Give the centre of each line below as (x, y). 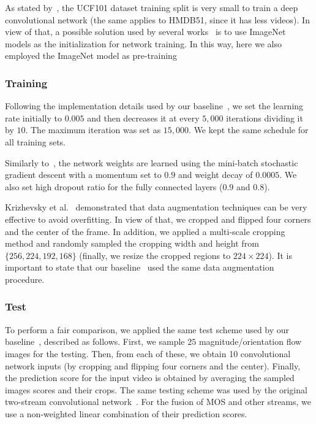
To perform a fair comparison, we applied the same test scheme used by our (147, 329)
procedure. (25, 279)
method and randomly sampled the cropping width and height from (132, 243)
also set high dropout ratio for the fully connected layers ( (114, 186)
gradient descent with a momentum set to (83, 175)
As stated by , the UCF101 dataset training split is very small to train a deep (152, 7)
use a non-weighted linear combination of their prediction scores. (126, 413)
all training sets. (35, 141)
